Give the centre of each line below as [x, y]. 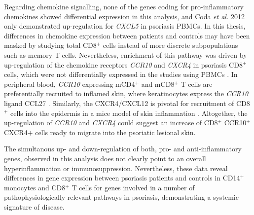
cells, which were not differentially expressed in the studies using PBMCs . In [121, 74]
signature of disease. [34, 206]
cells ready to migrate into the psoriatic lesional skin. [115, 132]
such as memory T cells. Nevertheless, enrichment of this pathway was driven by [126, 54]
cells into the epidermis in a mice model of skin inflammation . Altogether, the [129, 113]
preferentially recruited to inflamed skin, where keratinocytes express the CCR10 [126, 93]
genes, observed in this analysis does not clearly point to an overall [105, 158]
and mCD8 [158, 84]
